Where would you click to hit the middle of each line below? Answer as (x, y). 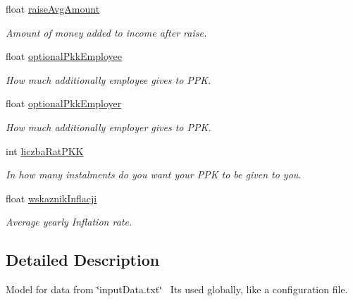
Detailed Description (83, 260)
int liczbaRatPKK (45, 150)
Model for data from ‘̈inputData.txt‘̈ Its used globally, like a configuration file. (177, 289)
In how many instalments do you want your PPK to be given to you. (154, 174)
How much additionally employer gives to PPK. (109, 127)
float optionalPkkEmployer (64, 103)
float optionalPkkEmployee (64, 56)
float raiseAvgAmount (53, 8)
